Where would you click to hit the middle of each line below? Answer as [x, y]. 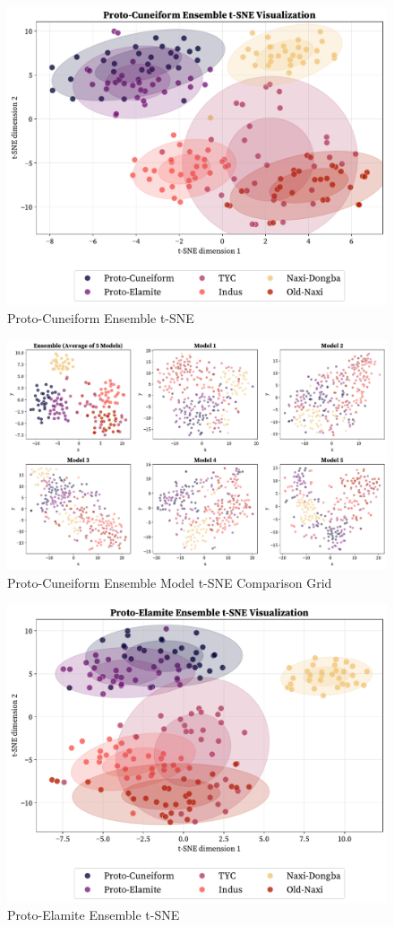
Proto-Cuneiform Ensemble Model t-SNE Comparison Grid [170, 582]
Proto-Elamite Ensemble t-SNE [94, 915]
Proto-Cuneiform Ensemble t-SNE [101, 317]
